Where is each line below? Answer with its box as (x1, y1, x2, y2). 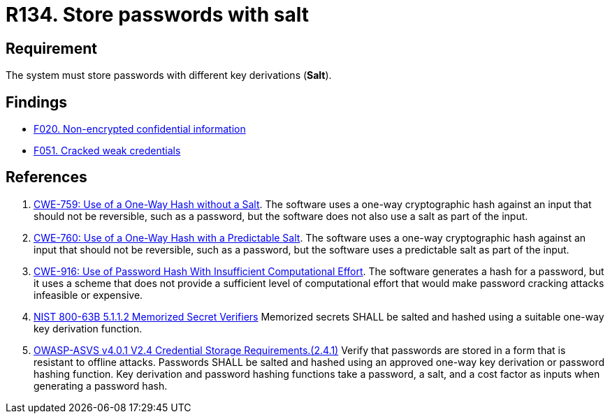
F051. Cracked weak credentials (34, 145, 181, 157)
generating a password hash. (34, 379, 168, 392)
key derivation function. (34, 322, 143, 335)
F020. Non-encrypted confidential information (34, 123, 246, 135)
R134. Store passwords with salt (6, 3, 309, 27)
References (6, 168, 87, 186)
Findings (6, 93, 68, 111)
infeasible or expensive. (34, 288, 143, 301)
